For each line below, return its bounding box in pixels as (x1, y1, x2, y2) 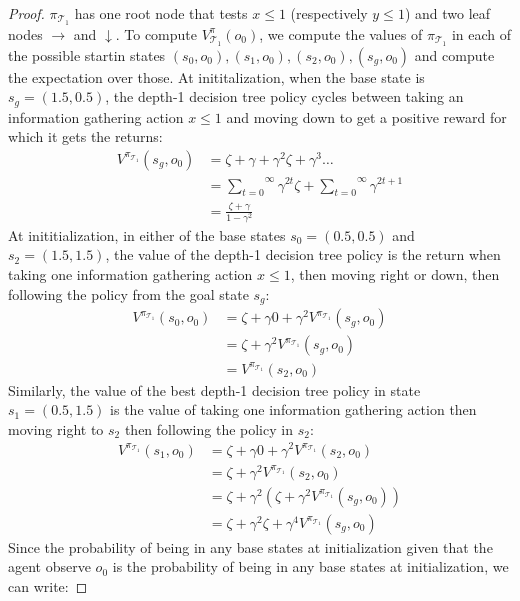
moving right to (8, 418, 104, 439)
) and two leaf (404, 3, 491, 23)
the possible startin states (8, 44, 166, 65)
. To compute (115, 23, 198, 44)
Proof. (8, 3, 45, 23)
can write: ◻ (8, 575, 88, 596)
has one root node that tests (74, 3, 248, 23)
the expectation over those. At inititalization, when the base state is (8, 66, 425, 87)
